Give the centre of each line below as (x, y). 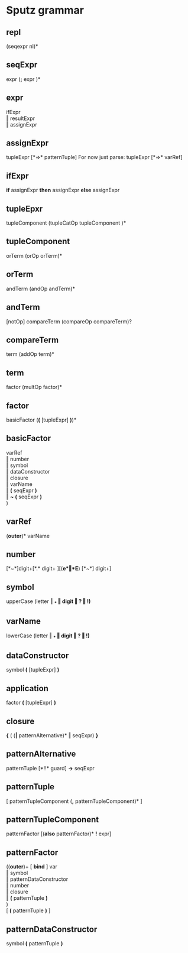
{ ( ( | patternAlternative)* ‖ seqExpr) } (52, 735)
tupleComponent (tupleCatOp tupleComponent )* (66, 223)
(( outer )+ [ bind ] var (32, 867)
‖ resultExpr (21, 118)
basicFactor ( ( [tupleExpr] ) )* (41, 420)
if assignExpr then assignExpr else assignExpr (63, 190)
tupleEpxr (25, 208)
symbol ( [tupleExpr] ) (33, 670)
